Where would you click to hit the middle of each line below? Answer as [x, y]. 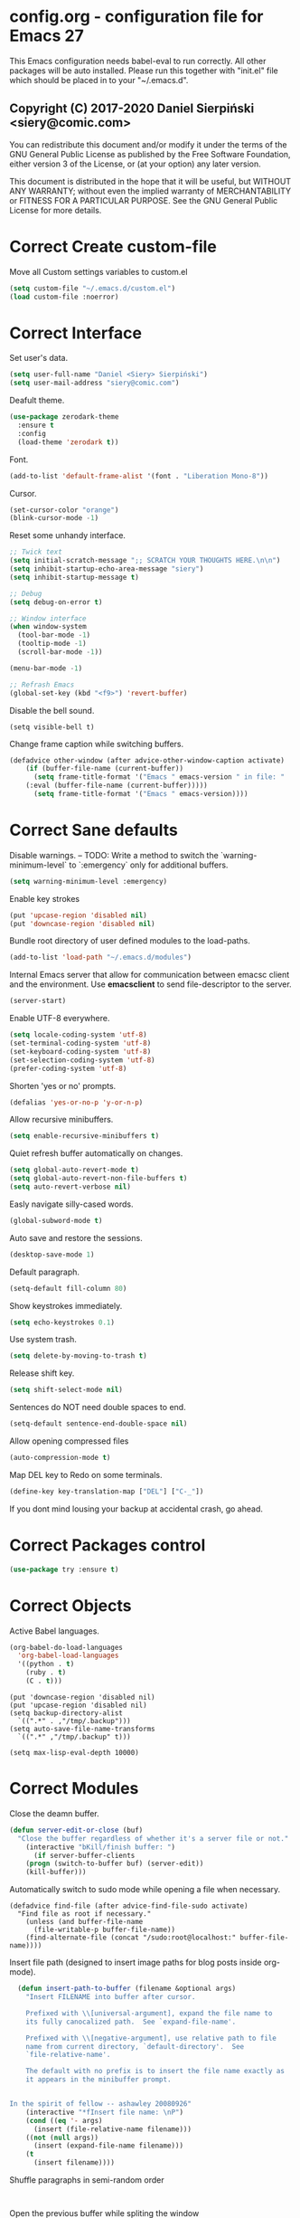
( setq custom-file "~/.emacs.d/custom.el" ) [93, 288]
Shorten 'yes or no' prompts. [63, 1085]
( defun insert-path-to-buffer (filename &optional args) [127, 1989]
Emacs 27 [47, 36]
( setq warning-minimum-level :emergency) [89, 881]
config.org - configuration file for [136, 17]
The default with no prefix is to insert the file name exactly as [155, 2071]
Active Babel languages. [54, 1631]
